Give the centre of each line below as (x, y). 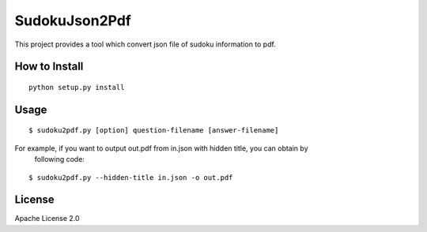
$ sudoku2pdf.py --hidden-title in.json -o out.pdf (131, 177)
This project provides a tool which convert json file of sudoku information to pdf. (145, 44)
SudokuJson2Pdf (73, 21)
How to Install (49, 67)
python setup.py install (77, 87)
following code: (59, 159)
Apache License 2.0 (47, 219)
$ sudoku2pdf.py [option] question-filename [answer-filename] (154, 131)
